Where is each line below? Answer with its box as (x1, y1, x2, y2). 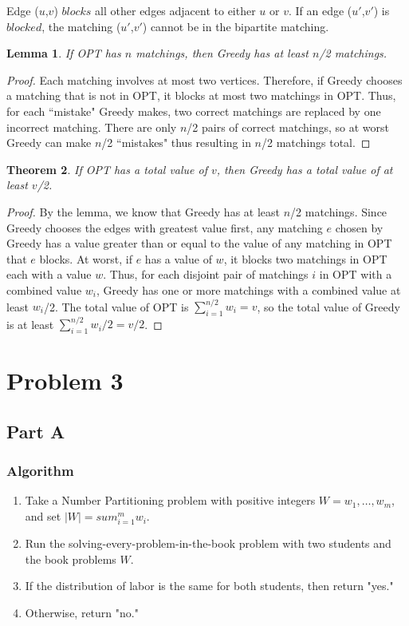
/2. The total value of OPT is (43, 298, 189, 314)
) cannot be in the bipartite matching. (142, 18, 329, 34)
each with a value (6, 266, 92, 283)
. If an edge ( (288, 2, 352, 18)
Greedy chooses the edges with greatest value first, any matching (6, 219, 323, 236)
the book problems (25, 550, 116, 567)
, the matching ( (41, 18, 121, 34)
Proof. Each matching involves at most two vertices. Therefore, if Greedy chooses (6, 71, 403, 88)
